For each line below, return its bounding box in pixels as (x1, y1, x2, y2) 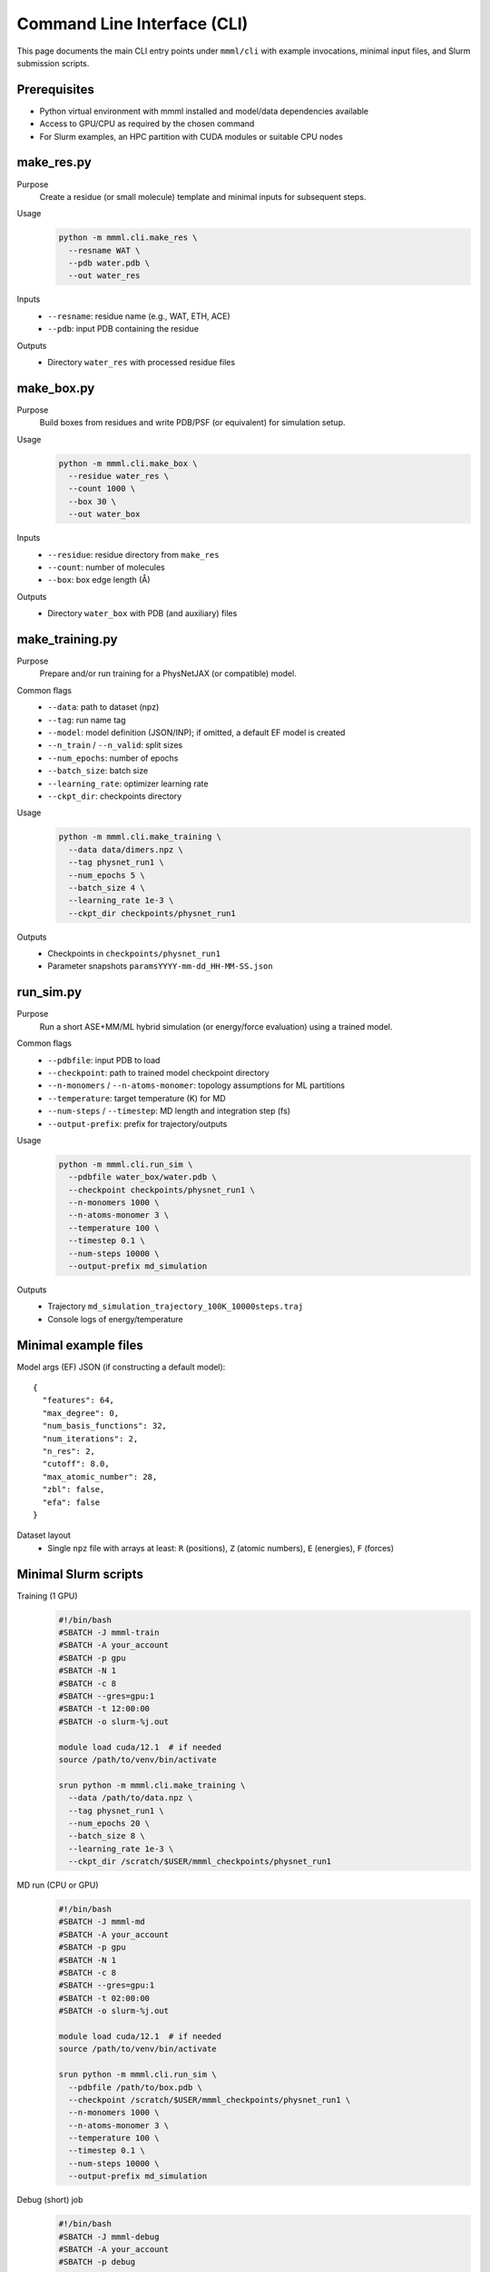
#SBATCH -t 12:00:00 (58, 1704, 150, 1714)
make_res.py (16, 154, 93, 170)
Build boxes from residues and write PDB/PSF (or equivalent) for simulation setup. (39, 417, 346, 428)
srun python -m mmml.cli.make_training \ (58, 1779, 246, 1790)
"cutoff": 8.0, (42, 1459, 110, 1470)
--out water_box (68, 509, 141, 520)
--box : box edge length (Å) (47, 574, 151, 585)
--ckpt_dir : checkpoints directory (47, 791, 182, 802)
